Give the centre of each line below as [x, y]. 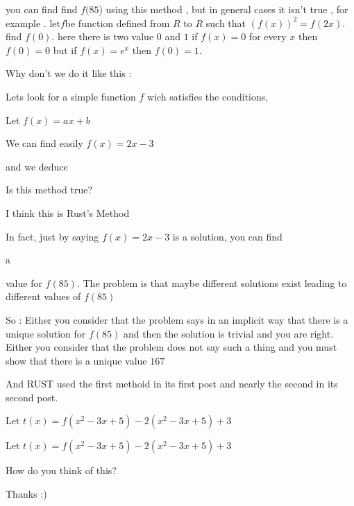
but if [65, 50]
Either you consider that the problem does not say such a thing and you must [171, 347]
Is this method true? [49, 190]
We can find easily [44, 143]
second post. [32, 397]
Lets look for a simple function [71, 96]
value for [24, 282]
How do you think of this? [61, 470]
